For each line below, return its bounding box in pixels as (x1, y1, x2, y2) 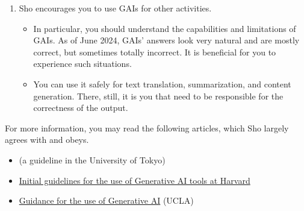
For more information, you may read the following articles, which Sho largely (5, 121, 289, 134)
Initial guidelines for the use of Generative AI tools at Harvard (19, 174, 250, 186)
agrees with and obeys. (5, 133, 89, 146)
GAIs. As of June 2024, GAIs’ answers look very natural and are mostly (33, 34, 300, 46)
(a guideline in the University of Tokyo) (19, 153, 166, 166)
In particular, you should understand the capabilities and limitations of (33, 22, 296, 34)
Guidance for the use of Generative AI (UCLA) (19, 194, 194, 207)
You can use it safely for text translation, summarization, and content (33, 77, 291, 90)
